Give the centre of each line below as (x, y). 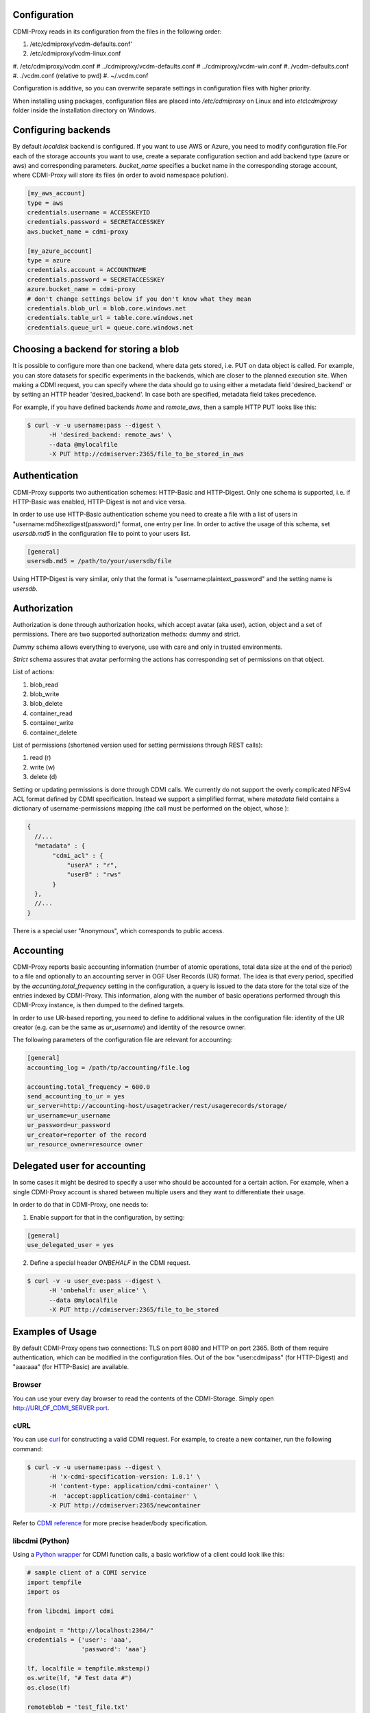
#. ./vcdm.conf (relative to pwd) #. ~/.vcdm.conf (81, 76)
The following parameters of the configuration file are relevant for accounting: (123, 1040)
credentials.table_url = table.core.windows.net (110, 318)
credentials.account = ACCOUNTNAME (87, 270)
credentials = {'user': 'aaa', (80, 1640)
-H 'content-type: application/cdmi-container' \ (134, 1486)
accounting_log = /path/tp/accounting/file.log (108, 1068)
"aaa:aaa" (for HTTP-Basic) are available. (71, 1367)
